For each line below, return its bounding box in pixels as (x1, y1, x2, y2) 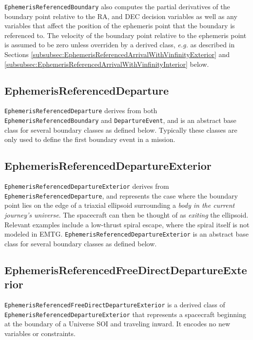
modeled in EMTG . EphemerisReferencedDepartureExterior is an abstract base (4, 229, 249, 239)
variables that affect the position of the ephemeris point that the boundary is (4, 20, 235, 31)
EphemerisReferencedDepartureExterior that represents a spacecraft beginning (4, 309, 246, 319)
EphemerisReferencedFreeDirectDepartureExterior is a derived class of (4, 300, 225, 310)
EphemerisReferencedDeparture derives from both (4, 105, 157, 116)
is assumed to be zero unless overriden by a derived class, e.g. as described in (4, 40, 235, 50)
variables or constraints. (4, 328, 76, 338)
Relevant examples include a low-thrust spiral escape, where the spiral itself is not (4, 219, 250, 229)
